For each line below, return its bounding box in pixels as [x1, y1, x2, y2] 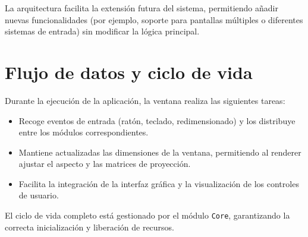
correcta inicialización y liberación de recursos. [5, 220, 175, 233]
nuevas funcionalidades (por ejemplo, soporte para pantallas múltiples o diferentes [5, 13, 303, 26]
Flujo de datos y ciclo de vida [5, 59, 253, 84]
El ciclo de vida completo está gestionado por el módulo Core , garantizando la [5, 209, 290, 222]
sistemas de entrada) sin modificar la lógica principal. [5, 25, 200, 37]
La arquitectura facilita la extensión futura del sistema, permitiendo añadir [5, 2, 278, 14]
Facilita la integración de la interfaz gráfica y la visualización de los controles [18, 177, 299, 189]
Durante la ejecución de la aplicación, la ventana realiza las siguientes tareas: [5, 94, 285, 106]
